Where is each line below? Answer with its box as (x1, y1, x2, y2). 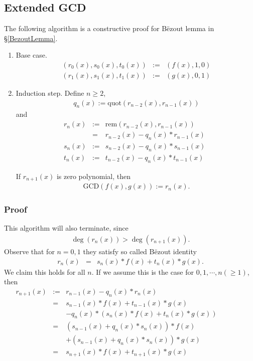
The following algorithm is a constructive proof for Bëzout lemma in (4, 23, 214, 34)
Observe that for (4, 246, 55, 256)
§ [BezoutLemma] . (4, 33, 58, 43)
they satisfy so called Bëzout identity (83, 246, 197, 256)
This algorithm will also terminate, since (4, 223, 129, 233)
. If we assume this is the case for (91, 266, 194, 277)
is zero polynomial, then (56, 170, 131, 181)
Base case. (16, 50, 47, 60)
